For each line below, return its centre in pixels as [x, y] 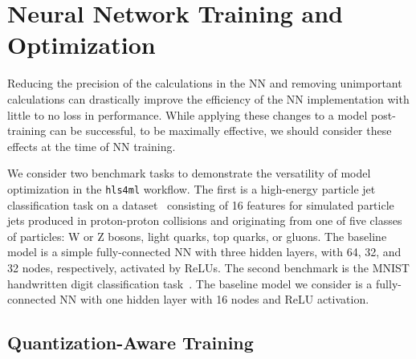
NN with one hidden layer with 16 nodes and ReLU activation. [214, 299]
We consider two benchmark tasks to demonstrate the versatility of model [189, 173]
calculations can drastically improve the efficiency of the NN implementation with [208, 98]
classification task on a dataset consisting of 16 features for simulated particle [201, 204]
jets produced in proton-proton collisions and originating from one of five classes [205, 220]
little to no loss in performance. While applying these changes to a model [188, 114]
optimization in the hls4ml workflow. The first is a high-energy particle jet [192, 188]
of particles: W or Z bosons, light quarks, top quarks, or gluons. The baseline [197, 236]
